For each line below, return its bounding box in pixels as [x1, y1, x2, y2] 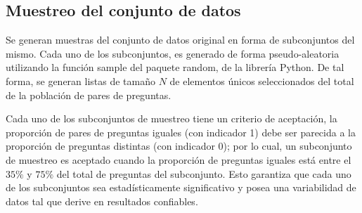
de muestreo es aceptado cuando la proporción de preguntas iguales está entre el [6, 152, 351, 167]
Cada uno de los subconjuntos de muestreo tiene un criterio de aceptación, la [6, 111, 337, 126]
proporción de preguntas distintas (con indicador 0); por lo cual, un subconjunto [6, 138, 352, 153]
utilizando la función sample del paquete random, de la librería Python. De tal [6, 60, 344, 75]
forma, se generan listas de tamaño [6, 73, 156, 88]
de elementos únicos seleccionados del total [169, 73, 354, 88]
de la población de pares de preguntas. [6, 87, 172, 102]
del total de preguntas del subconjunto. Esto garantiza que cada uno [56, 166, 351, 181]
